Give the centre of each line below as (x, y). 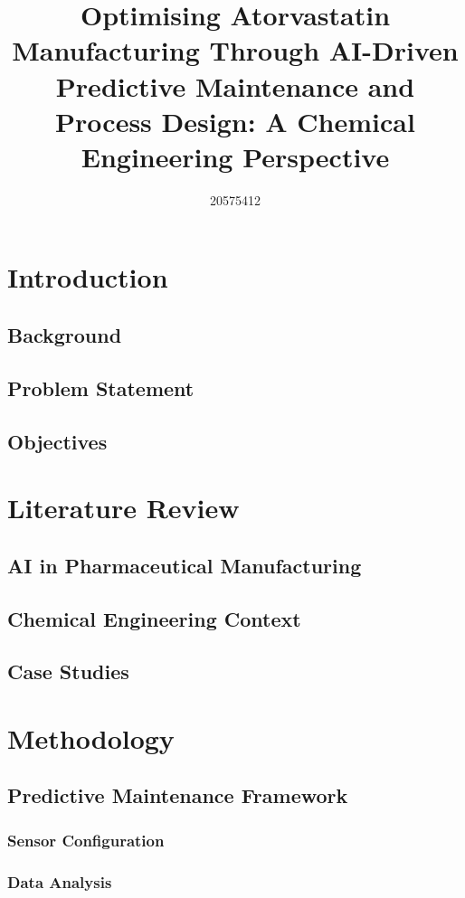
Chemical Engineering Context (154, 618)
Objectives (57, 441)
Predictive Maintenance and (235, 85)
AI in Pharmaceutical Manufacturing (185, 565)
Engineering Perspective (235, 156)
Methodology (91, 737)
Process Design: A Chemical (235, 121)
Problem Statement (101, 388)
